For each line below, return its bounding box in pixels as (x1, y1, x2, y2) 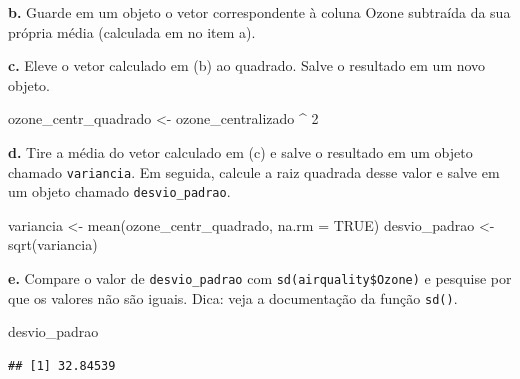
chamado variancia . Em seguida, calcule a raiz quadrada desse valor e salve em (8, 161, 500, 182)
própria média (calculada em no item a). (8, 21, 256, 42)
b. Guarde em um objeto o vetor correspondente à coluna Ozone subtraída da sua (8, 2, 511, 22)
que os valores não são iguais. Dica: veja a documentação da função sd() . (8, 287, 458, 308)
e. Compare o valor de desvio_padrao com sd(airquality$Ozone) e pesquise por (8, 268, 512, 289)
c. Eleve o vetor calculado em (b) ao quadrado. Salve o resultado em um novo (8, 55, 486, 76)
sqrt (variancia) (8, 234, 98, 255)
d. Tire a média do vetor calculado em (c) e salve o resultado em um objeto (8, 141, 473, 162)
